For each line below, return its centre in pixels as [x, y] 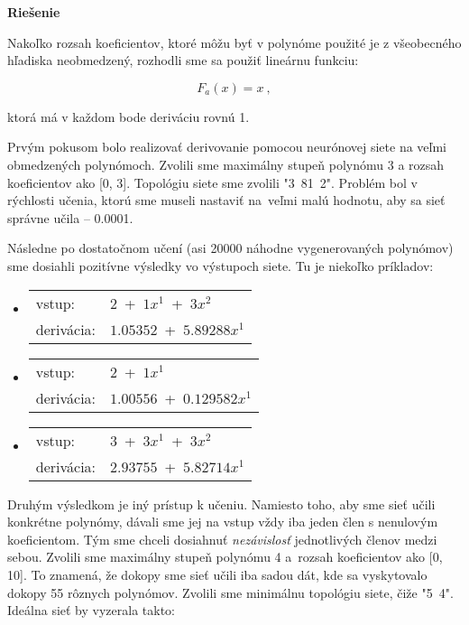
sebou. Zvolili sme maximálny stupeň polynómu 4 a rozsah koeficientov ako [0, [225, 557]
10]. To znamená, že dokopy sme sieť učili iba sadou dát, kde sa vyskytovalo [217, 574]
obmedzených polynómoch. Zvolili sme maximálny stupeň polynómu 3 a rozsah [226, 164]
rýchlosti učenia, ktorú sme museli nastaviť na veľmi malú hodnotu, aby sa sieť [226, 200]
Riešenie [34, 12]
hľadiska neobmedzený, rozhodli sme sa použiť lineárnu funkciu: [183, 60]
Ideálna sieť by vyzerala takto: [92, 610]
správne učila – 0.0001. [70, 217]
